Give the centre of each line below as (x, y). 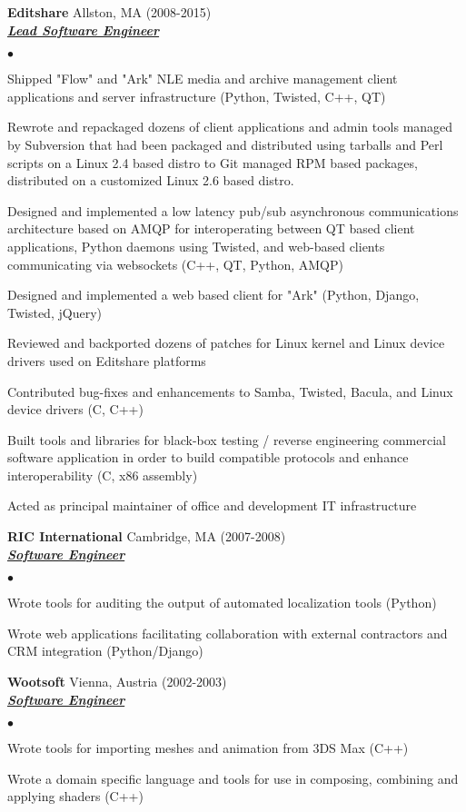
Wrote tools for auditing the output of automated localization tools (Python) (222, 603)
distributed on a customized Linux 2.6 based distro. (151, 180)
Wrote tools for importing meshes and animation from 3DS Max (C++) (208, 748)
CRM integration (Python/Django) (105, 651)
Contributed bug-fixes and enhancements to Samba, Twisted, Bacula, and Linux (230, 391)
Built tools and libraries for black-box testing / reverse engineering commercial (227, 439)
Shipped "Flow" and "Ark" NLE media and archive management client (203, 79)
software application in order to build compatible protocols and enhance (208, 457)
